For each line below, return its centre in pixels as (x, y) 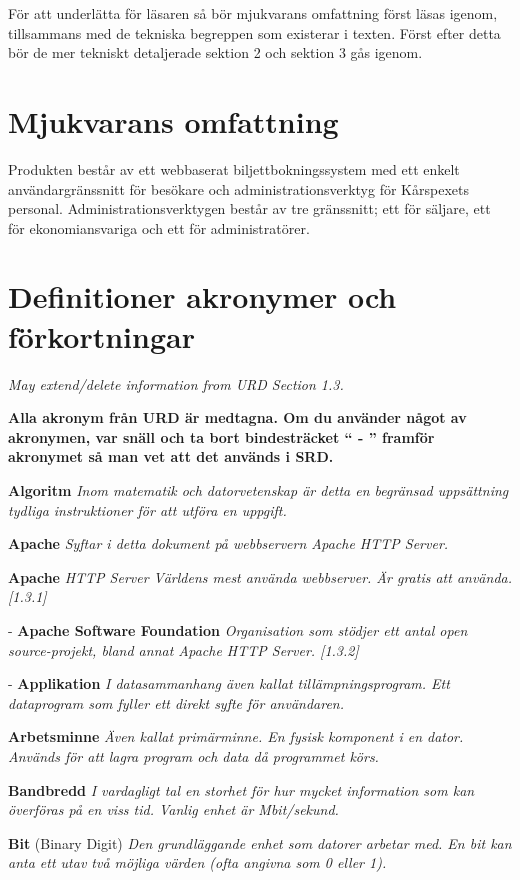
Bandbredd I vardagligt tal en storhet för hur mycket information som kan (241, 789)
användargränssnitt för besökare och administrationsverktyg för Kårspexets (238, 188)
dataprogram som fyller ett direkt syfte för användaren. (176, 702)
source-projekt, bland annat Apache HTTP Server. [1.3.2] (183, 649)
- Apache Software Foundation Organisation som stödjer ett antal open (238, 629)
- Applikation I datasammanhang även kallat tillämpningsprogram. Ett (229, 683)
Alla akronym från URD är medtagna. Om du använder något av (237, 417)
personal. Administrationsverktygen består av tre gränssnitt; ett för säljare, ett (249, 208)
